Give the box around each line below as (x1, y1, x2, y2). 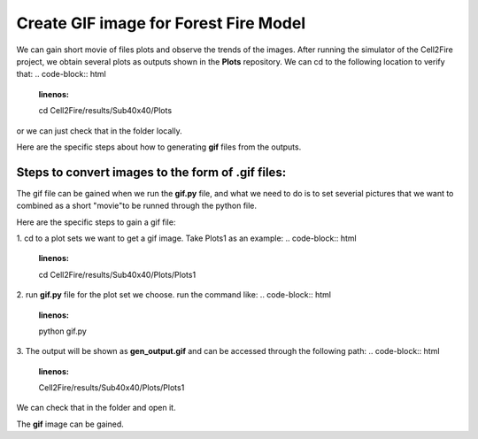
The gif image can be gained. (16, 419, 124, 429)
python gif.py (38, 326, 88, 336)
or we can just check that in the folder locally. (16, 125, 182, 136)
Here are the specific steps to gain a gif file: (16, 217, 176, 227)
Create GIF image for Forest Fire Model (16, 13, 306, 33)
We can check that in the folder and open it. (16, 403, 176, 413)
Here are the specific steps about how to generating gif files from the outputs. (16, 142, 302, 152)
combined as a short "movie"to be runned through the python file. (16, 200, 257, 212)
